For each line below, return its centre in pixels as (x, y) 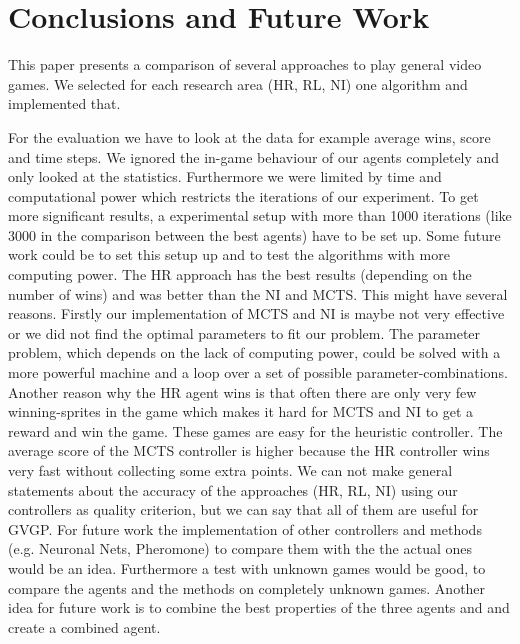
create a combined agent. (84, 626)
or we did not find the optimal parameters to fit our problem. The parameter (244, 332)
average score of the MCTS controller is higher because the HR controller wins (249, 450)
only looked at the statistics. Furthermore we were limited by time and (225, 176)
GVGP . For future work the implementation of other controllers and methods (245, 528)
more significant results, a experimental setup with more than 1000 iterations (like (260, 215)
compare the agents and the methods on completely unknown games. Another (247, 587)
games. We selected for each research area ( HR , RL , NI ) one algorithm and (238, 83)
